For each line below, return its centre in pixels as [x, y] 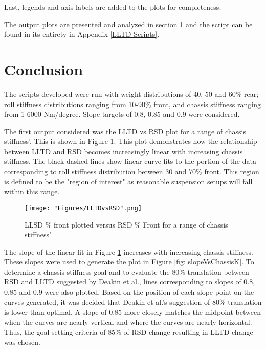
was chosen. [22, 342]
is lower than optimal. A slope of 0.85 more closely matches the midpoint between [132, 312]
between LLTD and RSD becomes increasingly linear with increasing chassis [124, 151]
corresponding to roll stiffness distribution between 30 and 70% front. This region [132, 171]
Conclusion [44, 69]
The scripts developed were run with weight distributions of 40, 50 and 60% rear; [131, 94]
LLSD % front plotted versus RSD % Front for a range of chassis [126, 224]
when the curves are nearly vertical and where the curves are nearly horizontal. [128, 322]
